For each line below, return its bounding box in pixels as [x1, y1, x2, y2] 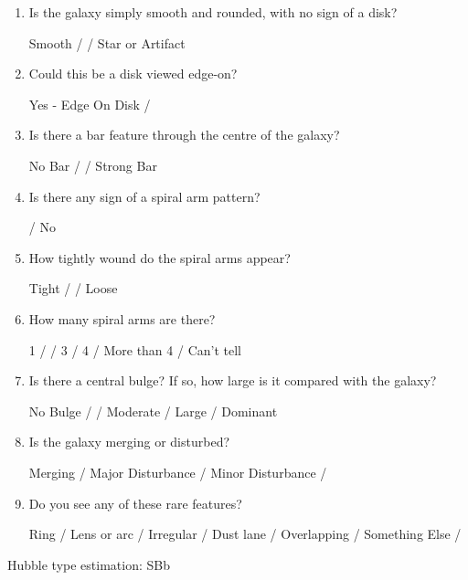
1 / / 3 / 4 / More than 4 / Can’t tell [28, 340, 241, 359]
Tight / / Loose [28, 279, 118, 298]
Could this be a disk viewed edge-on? [28, 64, 238, 83]
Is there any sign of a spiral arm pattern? [28, 186, 261, 206]
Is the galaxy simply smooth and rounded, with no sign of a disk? [28, 3, 398, 21]
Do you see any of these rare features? [28, 493, 242, 512]
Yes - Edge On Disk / [28, 94, 151, 113]
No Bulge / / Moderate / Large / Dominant [28, 401, 278, 420]
